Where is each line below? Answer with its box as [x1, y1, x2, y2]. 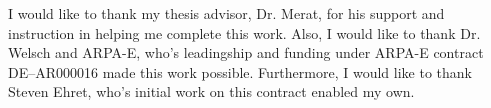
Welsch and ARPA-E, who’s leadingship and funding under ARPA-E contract [8, 42, 484, 63]
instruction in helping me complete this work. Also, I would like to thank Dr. [8, 22, 481, 43]
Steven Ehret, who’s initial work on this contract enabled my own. [8, 81, 415, 102]
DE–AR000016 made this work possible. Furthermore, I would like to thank [8, 61, 472, 82]
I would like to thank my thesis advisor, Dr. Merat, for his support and [8, 3, 445, 23]
